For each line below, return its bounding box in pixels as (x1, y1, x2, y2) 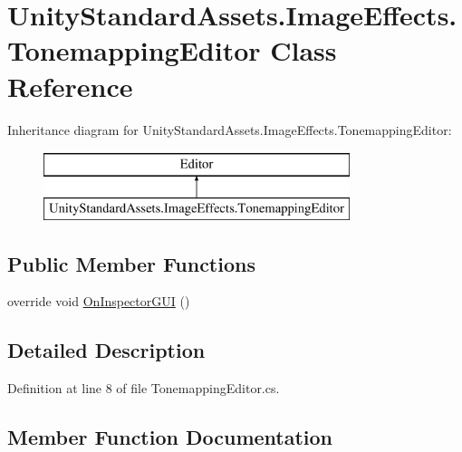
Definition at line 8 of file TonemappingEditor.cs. (7, 379, 280, 398)
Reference (7, 67, 133, 104)
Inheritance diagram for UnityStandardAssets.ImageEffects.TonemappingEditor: (7, 120, 452, 139)
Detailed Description (7, 336, 206, 364)
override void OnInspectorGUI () (7, 292, 190, 311)
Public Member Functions (7, 249, 255, 277)
